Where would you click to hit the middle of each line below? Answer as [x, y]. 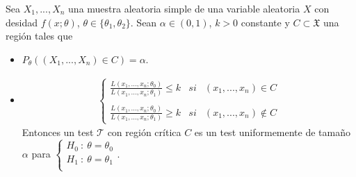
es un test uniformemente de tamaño [273, 132]
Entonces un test [58, 132]
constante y [265, 22]
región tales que [39, 36]
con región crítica [144, 132]
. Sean [144, 22]
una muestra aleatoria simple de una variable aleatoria [184, 8]
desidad [22, 22]
